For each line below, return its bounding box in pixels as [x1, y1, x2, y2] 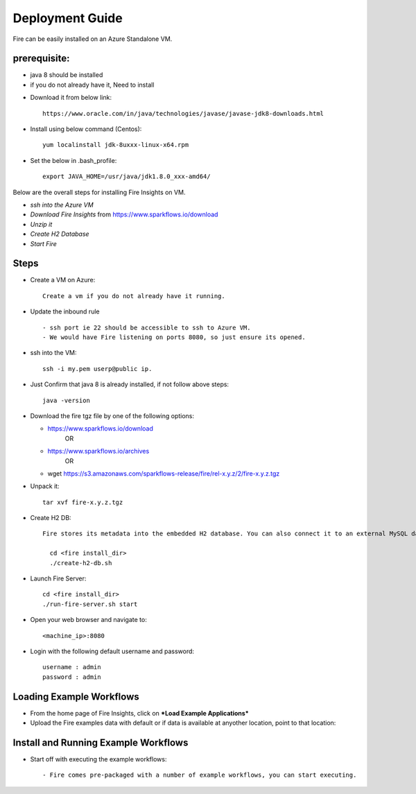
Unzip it [30, 220, 53, 228]
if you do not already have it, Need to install [30, 80, 155, 89]
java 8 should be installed [30, 71, 103, 79]
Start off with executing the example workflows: [30, 754, 167, 763]
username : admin [42, 663, 101, 671]
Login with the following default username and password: [30, 647, 194, 655]
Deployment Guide [12, 10, 123, 26]
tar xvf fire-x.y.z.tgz [42, 498, 123, 506]
